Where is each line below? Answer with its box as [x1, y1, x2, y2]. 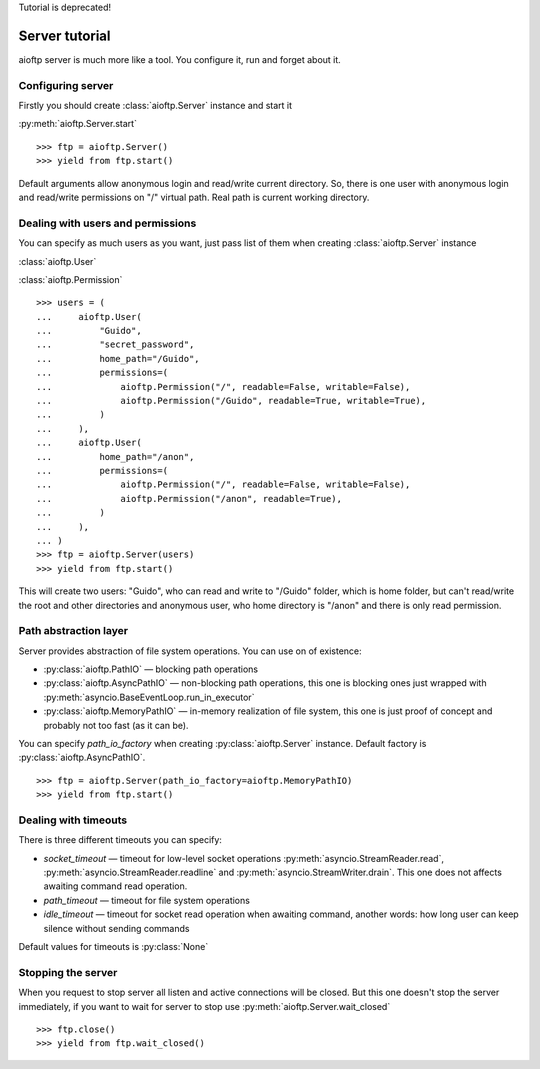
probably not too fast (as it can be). [43, 719, 189, 731]
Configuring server [18, 78, 114, 92]
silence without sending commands [43, 922, 190, 934]
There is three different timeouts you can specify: [18, 834, 222, 846]
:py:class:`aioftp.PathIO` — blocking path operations [43, 663, 259, 675]
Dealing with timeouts [18, 813, 128, 827]
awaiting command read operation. [43, 880, 188, 892]
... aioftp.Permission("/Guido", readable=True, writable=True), [36, 395, 427, 407]
